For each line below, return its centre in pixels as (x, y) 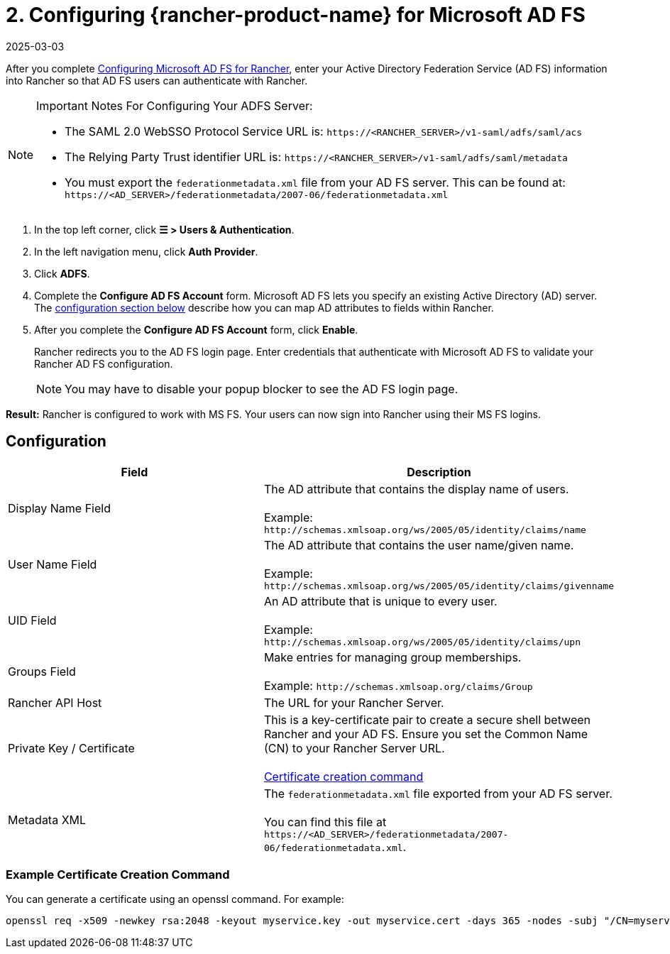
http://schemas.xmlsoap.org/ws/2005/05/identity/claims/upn (422, 642)
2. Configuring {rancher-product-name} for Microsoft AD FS (296, 15)
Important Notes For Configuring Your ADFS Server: (175, 105)
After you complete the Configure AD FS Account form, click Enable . (196, 329)
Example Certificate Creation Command (118, 874)
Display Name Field (59, 509)
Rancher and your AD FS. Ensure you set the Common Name (425, 734)
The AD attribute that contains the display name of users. (416, 489)
